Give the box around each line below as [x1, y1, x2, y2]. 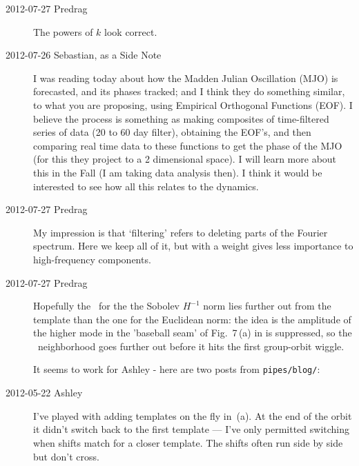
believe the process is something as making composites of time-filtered [33, 111, 329, 125]
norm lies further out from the [203, 298, 331, 313]
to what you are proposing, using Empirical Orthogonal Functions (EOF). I [33, 97, 353, 112]
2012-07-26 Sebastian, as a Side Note [6, 48, 162, 62]
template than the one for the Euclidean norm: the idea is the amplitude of [33, 312, 351, 326]
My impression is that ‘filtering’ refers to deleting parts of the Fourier [33, 225, 328, 239]
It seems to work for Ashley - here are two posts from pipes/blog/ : [33, 362, 320, 376]
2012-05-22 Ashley [6, 385, 83, 400]
